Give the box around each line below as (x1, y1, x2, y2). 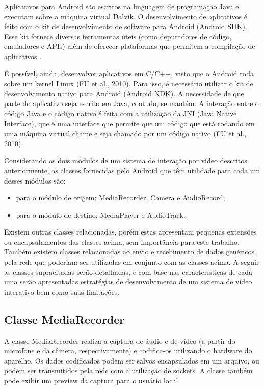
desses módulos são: (4, 175, 66, 186)
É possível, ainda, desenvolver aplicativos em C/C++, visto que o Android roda (4, 68, 254, 79)
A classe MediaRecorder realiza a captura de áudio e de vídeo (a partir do (4, 335, 235, 346)
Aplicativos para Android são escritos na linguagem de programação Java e (4, 1, 239, 11)
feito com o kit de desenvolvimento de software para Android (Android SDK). (4, 21, 247, 32)
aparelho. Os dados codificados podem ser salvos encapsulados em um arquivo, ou (4, 355, 259, 366)
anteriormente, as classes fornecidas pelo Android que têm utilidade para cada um (4, 165, 260, 175)
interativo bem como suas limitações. (4, 286, 120, 297)
